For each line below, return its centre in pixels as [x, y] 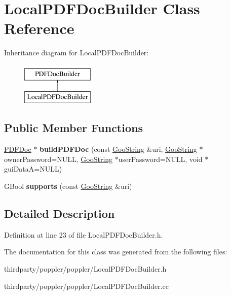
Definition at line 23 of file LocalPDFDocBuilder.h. [84, 234]
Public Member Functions [73, 128]
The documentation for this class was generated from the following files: [116, 252]
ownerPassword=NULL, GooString [59, 159]
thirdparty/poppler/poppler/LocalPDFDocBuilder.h [85, 269]
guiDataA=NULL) [33, 169]
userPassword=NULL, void [160, 159]
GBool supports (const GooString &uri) [68, 186]
